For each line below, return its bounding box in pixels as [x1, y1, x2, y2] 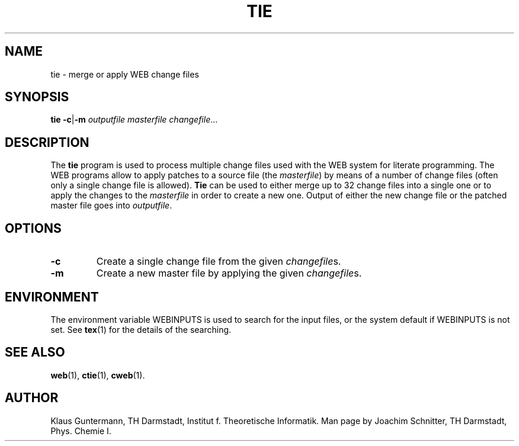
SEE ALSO [5, 345, 65, 360]
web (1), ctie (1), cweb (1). [50, 370, 145, 380]
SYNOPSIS [5, 89, 69, 105]
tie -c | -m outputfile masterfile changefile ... [50, 114, 218, 125]
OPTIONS [5, 220, 62, 236]
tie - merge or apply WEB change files [50, 69, 199, 79]
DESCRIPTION [5, 134, 89, 150]
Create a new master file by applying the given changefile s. [96, 267, 362, 280]
